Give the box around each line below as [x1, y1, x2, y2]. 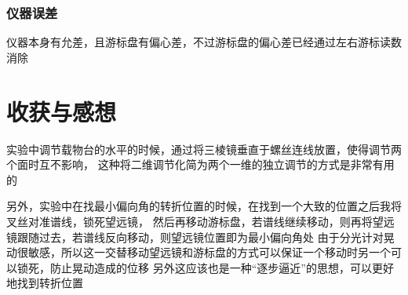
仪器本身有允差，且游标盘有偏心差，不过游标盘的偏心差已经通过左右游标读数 [6, 34, 402, 50]
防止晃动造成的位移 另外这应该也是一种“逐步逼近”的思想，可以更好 [49, 259, 394, 275]
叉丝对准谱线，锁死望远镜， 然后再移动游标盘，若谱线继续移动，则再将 [6, 213, 373, 229]
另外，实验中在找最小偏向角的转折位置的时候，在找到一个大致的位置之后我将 [6, 198, 402, 214]
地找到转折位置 [6, 275, 83, 291]
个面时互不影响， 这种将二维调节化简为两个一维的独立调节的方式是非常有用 [6, 156, 395, 173]
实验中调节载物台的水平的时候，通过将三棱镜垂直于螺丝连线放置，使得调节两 [6, 140, 402, 157]
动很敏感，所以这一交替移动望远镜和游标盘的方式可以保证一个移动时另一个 [6, 244, 391, 260]
